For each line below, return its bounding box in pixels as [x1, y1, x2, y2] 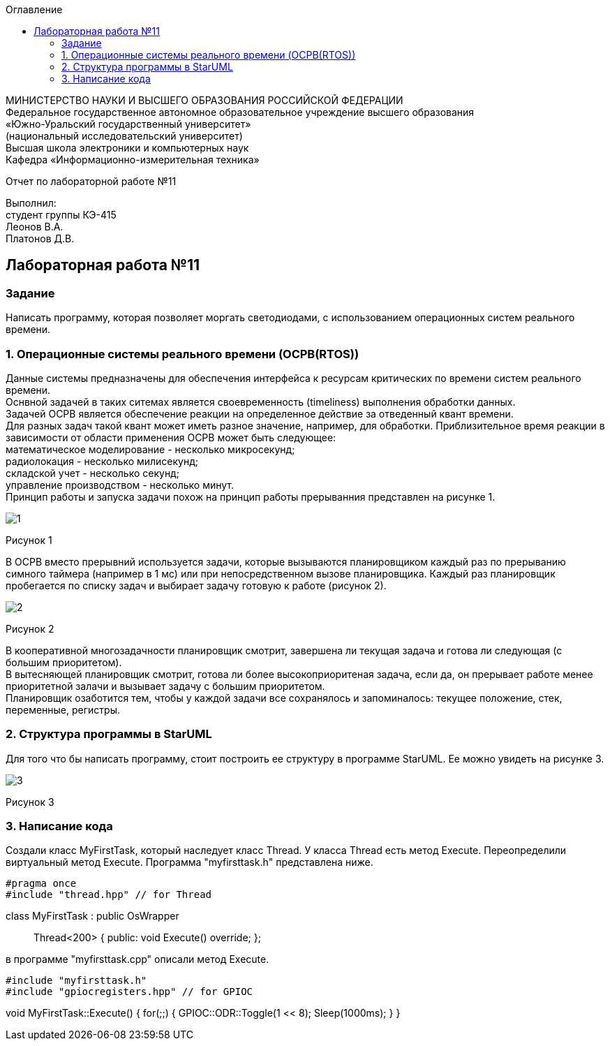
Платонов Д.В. [6, 233, 75, 244]
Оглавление [6, 3, 63, 15]
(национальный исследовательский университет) [6, 130, 243, 142]
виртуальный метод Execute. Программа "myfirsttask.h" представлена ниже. [6, 856, 373, 869]
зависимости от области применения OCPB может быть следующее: [6, 431, 336, 443]
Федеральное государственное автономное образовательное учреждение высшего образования [6, 106, 475, 118]
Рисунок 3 [6, 795, 54, 808]
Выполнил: [6, 197, 57, 209]
